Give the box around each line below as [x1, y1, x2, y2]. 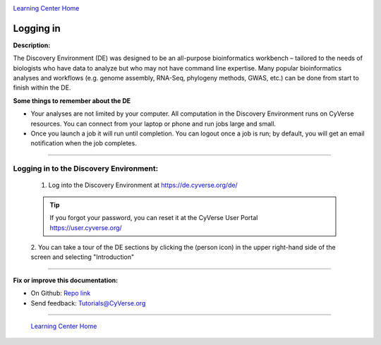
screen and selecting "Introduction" [30, 253, 135, 261]
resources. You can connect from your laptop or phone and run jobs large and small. [30, 119, 277, 128]
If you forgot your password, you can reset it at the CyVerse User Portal [49, 214, 258, 222]
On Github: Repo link [30, 289, 91, 298]
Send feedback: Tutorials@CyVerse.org [30, 298, 146, 307]
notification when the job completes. [30, 139, 137, 147]
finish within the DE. [13, 83, 71, 92]
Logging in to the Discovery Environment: [13, 164, 159, 174]
